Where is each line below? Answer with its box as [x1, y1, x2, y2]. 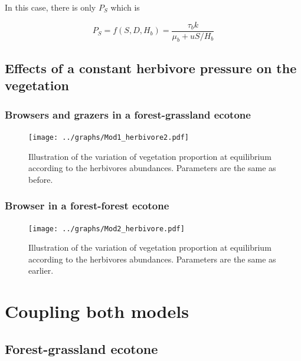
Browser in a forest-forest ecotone [5, 198, 169, 213]
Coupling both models [5, 299, 189, 323]
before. [28, 173, 53, 185]
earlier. [28, 264, 54, 277]
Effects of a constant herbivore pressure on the [5, 58, 297, 77]
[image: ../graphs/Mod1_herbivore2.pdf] [28, 133, 189, 142]
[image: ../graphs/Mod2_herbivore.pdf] [28, 224, 185, 233]
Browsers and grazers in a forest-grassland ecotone [5, 107, 251, 122]
